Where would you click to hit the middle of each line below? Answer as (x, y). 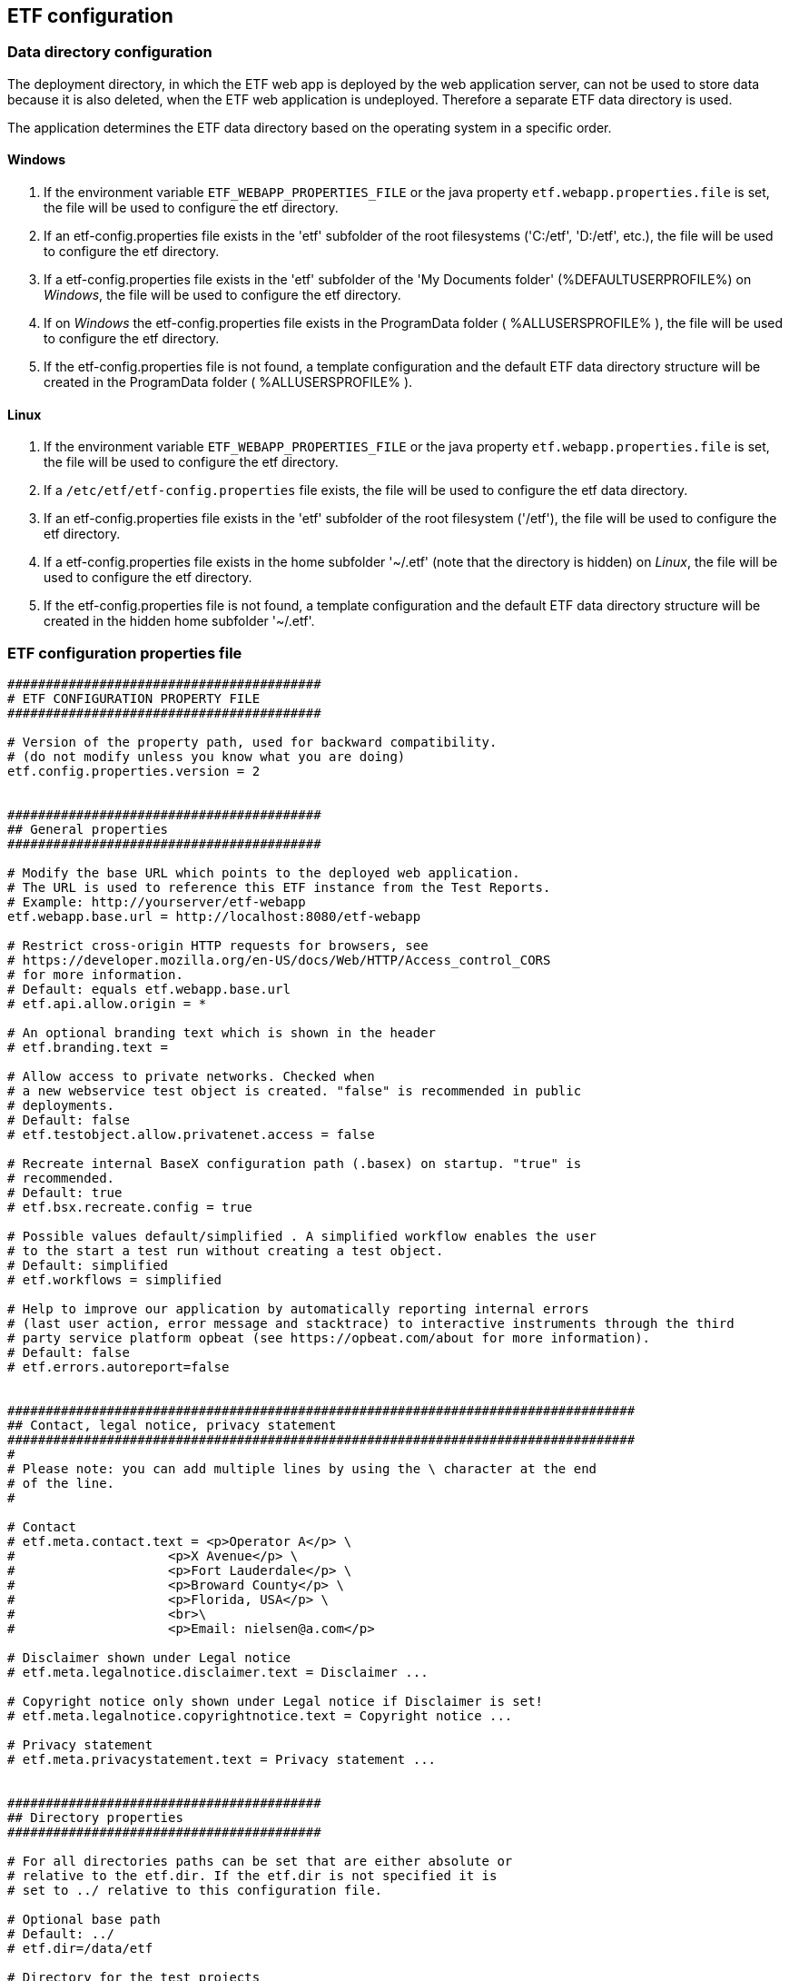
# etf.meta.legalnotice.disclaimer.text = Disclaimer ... (218, 1672)
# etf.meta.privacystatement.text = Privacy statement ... (222, 1759)
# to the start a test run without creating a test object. (226, 1250)
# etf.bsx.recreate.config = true (130, 1207)
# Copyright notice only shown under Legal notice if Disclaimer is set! (276, 1701)
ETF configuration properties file (125, 653)
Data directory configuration (110, 52)
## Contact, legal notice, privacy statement (172, 1425)
